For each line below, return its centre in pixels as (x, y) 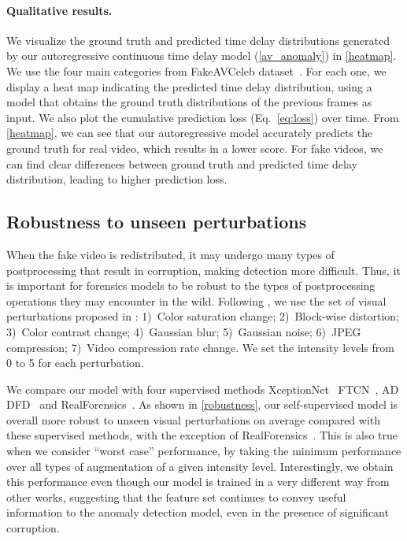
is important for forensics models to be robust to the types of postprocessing (191, 285)
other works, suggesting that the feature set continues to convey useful (176, 497)
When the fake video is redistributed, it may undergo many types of (170, 254)
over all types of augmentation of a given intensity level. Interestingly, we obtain (200, 466)
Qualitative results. (59, 10)
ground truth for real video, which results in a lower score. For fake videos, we (195, 148)
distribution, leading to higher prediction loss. (117, 179)
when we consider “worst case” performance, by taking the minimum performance (204, 451)
